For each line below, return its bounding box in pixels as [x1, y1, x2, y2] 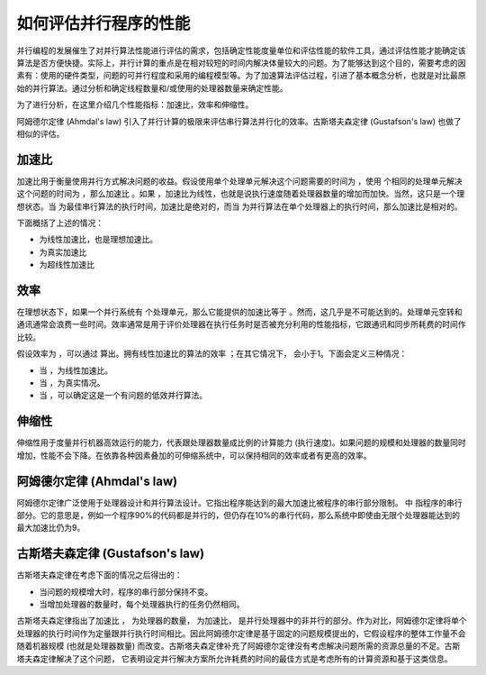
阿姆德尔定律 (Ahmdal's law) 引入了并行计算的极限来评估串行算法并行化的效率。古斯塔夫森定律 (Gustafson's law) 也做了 [16, 115, 463, 126]
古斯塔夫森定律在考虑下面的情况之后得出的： [16, 570, 183, 580]
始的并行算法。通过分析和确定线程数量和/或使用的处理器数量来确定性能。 [16, 82, 288, 94]
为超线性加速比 [39, 260, 94, 270]
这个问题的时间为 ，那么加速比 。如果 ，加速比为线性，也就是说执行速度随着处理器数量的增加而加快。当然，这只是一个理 [16, 188, 465, 199]
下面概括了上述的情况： [16, 217, 103, 228]
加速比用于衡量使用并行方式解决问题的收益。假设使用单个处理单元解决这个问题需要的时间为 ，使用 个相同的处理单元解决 [16, 176, 463, 187]
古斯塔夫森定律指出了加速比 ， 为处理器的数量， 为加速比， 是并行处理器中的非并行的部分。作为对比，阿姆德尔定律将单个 [16, 616, 467, 626]
